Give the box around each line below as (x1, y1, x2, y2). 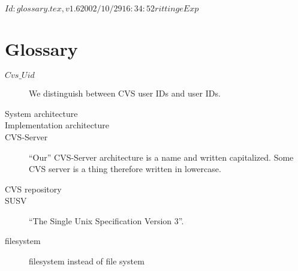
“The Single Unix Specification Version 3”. (29, 214, 184, 227)
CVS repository (5, 182, 62, 195)
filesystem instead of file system (29, 255, 145, 267)
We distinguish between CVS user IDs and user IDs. (29, 87, 221, 100)
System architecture (5, 107, 78, 119)
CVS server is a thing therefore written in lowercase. (29, 162, 221, 175)
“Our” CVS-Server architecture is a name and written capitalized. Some (29, 150, 294, 163)
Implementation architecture (5, 119, 109, 131)
